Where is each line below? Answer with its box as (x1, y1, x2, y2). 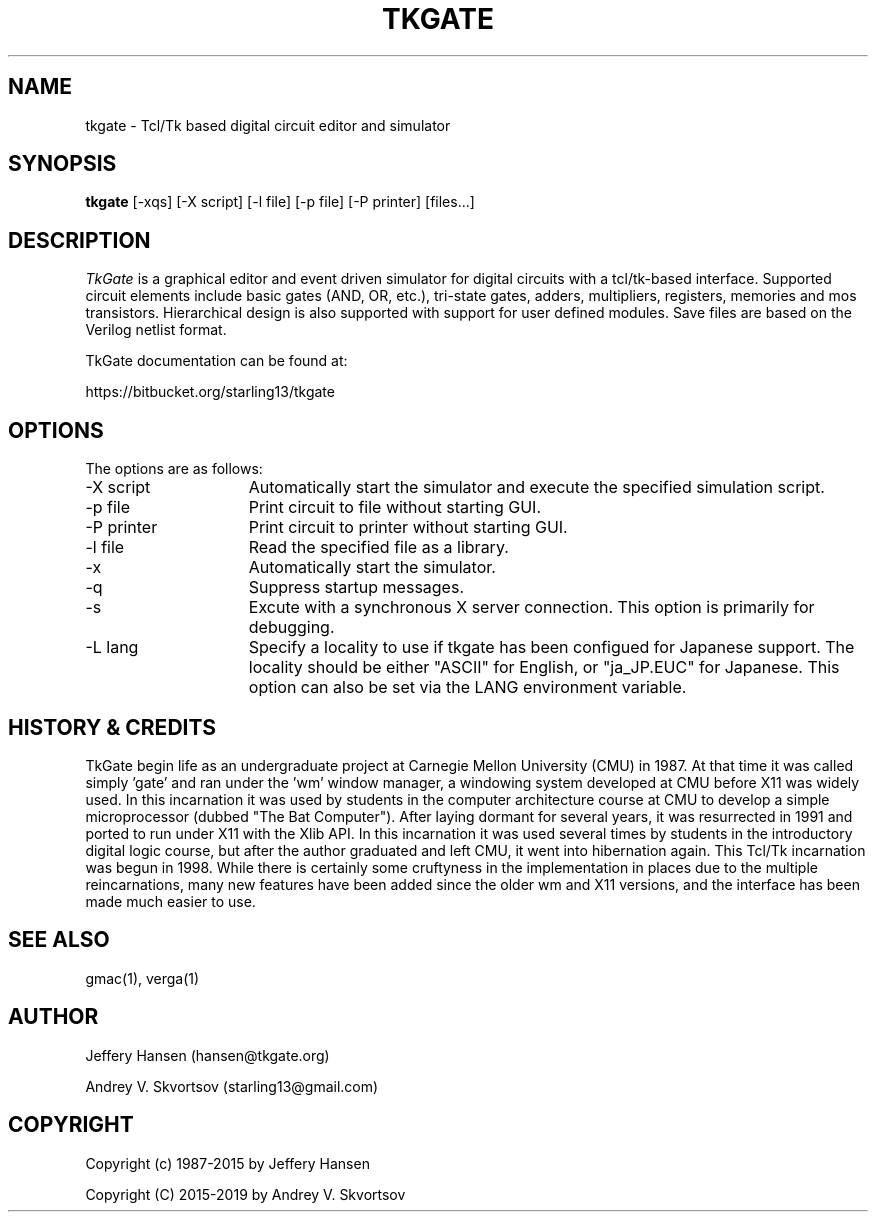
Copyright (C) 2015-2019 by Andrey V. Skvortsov (85, 1185, 406, 1203)
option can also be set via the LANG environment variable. (248, 677, 687, 698)
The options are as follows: (85, 460, 263, 478)
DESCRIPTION (8, 227, 151, 253)
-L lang (85, 637, 139, 658)
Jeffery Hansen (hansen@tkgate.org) (85, 1046, 330, 1064)
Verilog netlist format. (85, 321, 227, 339)
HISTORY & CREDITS (8, 714, 217, 740)
